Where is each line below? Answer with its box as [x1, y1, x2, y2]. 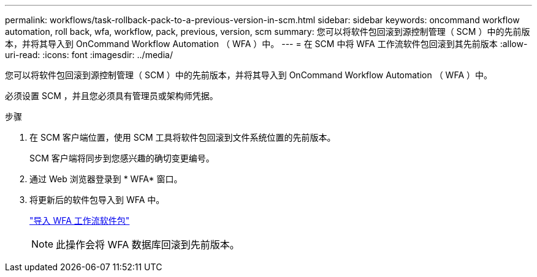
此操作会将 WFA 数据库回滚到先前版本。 [56, 238, 240, 251]
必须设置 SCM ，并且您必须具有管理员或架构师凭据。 [5, 90, 218, 101]
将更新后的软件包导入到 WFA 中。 [29, 194, 165, 205]
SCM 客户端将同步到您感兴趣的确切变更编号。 [29, 153, 215, 163]
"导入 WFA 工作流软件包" [29, 215, 130, 226]
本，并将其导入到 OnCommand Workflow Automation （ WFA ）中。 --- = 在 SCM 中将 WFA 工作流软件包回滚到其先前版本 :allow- [5, 39, 528, 49]
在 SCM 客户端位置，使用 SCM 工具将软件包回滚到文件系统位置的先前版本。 [29, 132, 336, 142]
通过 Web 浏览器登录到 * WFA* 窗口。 [29, 174, 183, 184]
